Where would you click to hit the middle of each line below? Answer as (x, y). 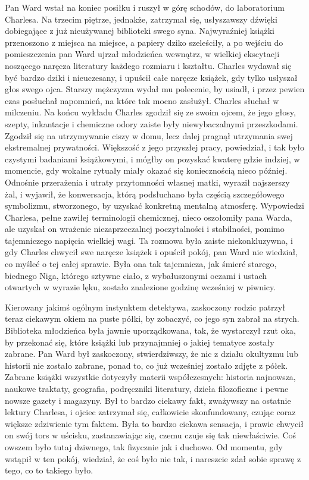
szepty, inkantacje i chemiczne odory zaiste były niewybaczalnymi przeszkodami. (152, 123)
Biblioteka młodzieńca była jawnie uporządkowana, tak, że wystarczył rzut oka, (150, 330)
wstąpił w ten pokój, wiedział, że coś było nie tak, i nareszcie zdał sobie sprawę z (153, 458)
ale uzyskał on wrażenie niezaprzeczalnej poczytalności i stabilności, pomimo (145, 229)
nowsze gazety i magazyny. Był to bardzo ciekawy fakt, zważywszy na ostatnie (148, 400)
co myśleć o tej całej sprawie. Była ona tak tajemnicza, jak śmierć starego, (141, 264)
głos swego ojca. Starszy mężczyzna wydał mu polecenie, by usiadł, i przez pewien (155, 89)
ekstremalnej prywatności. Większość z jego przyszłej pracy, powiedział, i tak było (155, 147)
